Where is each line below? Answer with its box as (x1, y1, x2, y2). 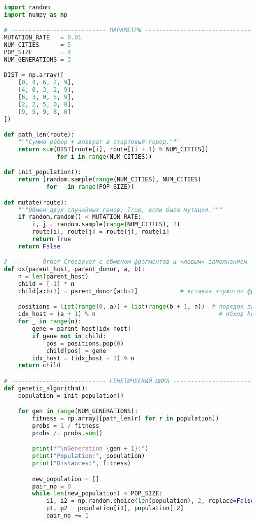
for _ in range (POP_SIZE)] (46, 183, 134, 191)
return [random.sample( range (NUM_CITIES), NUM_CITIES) (18, 176, 201, 183)
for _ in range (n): (18, 318, 82, 325)
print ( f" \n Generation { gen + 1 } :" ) (32, 445, 149, 453)
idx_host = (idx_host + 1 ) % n (32, 354, 134, 362)
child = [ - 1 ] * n (18, 280, 75, 288)
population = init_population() (18, 392, 124, 399)
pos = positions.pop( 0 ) (46, 340, 124, 347)
